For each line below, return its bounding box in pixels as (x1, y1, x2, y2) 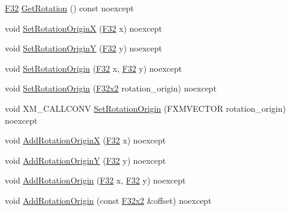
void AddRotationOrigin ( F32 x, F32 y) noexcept (5, 174, 186, 186)
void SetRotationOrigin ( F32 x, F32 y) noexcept (5, 62, 182, 74)
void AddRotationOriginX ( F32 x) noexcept (5, 134, 166, 146)
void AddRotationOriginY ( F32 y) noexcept (5, 154, 166, 166)
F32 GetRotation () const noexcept (5, 2, 134, 14)
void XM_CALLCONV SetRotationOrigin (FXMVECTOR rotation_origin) (5, 102, 286, 114)
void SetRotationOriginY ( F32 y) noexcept (5, 42, 162, 54)
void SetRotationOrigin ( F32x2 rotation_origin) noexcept (5, 82, 217, 94)
